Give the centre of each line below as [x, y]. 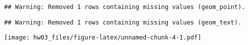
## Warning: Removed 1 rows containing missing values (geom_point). [125, 7]
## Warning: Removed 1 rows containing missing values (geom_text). [123, 22]
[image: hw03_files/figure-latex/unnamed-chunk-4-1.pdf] [103, 38]
